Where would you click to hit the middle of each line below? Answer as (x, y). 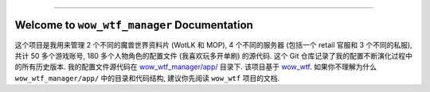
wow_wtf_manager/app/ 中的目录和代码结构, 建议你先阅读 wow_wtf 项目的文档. (147, 78)
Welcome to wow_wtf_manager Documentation (134, 25)
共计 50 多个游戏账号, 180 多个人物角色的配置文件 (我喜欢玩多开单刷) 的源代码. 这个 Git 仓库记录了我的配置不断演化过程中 (214, 56)
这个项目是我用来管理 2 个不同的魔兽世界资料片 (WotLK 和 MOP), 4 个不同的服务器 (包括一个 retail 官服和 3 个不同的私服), (214, 44)
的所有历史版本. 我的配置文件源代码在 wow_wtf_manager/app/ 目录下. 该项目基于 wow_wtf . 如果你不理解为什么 (196, 67)
